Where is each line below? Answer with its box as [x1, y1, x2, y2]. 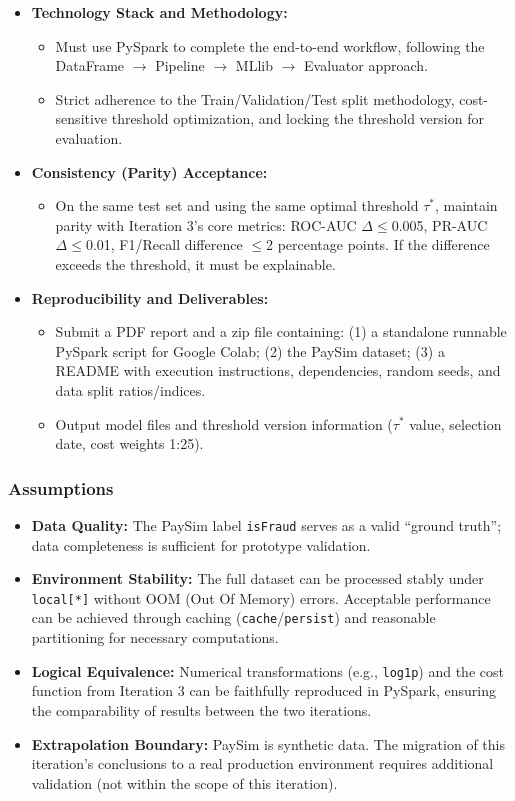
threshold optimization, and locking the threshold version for [111, 108, 484, 129]
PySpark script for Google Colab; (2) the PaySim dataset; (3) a [55, 340, 445, 361]
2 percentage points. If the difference [265, 234, 490, 255]
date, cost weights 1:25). [55, 433, 204, 454]
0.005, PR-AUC [391, 214, 488, 235]
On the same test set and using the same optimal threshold [55, 195, 419, 216]
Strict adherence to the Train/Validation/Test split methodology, [55, 88, 455, 109]
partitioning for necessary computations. [31, 627, 279, 648]
